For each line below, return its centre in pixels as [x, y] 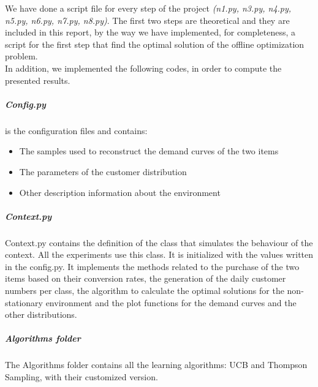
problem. [21, 56]
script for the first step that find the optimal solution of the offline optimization [155, 44]
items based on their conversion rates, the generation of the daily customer [146, 278]
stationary [24, 302]
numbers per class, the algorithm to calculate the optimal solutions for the [145, 291]
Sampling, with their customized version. [81, 376]
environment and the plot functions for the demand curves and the [171, 302]
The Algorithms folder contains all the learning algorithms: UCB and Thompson [156, 365]
